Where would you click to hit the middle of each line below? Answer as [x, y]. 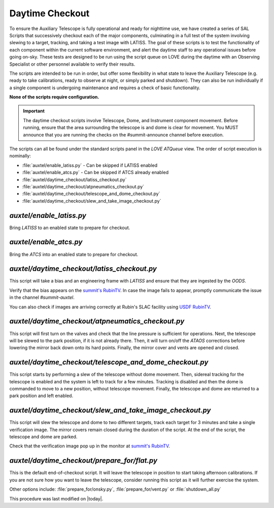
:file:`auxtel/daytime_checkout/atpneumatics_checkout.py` [83, 186]
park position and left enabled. [41, 396]
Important [34, 111]
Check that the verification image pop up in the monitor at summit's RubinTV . [90, 446]
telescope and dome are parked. [43, 437]
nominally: [20, 156]
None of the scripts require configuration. [54, 97]
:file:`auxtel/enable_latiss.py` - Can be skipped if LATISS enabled [90, 165]
